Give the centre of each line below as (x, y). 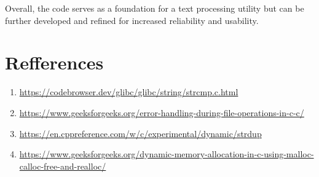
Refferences (54, 62)
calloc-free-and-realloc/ (63, 166)
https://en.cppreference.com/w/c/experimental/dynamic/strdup (140, 133)
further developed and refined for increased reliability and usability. (132, 20)
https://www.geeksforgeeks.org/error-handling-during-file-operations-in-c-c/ (162, 112)
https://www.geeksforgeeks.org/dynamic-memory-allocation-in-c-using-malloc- (167, 154)
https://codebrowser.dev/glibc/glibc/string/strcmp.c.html (129, 92)
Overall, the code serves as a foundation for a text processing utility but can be (155, 8)
